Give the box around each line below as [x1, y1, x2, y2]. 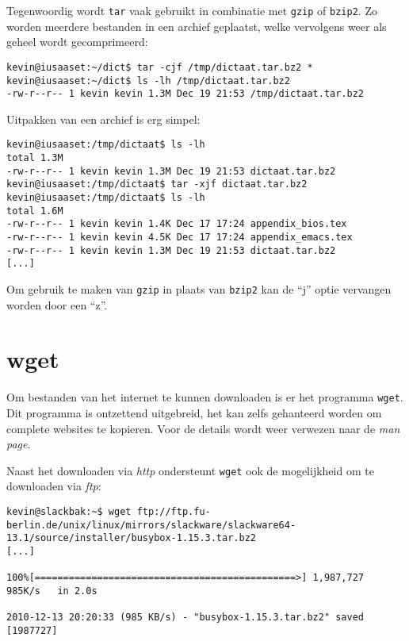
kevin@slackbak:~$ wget [6, 506, 132, 518]
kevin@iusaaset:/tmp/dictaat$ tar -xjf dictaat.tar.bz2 [6, 178, 308, 190]
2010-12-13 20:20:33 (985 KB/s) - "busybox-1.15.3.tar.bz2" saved [6, 612, 365, 624]
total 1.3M [6, 152, 63, 164]
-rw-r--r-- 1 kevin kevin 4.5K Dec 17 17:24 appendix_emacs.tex [6, 232, 353, 243]
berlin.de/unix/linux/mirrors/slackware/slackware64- [6, 519, 296, 531]
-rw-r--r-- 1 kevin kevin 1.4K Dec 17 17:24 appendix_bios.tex [6, 218, 347, 230]
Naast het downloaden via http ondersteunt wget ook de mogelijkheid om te [6, 462, 374, 478]
